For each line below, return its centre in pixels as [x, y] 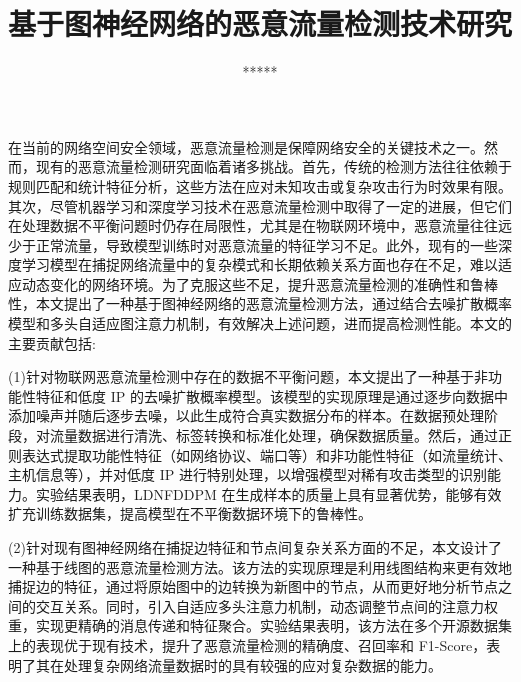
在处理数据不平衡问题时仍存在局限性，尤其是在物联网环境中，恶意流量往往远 [260, 225]
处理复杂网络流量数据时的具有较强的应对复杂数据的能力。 [252, 664]
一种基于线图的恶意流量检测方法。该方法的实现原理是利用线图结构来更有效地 [260, 566]
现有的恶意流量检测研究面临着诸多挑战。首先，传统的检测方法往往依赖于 [273, 166]
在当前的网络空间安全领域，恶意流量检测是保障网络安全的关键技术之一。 [246, 146]
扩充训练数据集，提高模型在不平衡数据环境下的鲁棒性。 [190, 513]
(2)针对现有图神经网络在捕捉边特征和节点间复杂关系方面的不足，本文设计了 [255, 547]
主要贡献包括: [52, 342]
